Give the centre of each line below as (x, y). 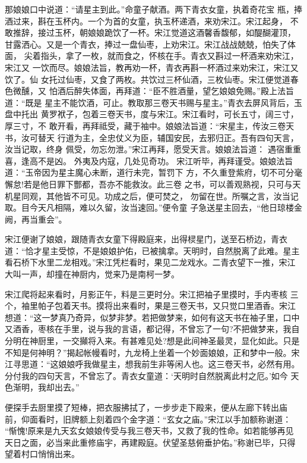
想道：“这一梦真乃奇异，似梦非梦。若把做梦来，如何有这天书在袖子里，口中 (152, 317)
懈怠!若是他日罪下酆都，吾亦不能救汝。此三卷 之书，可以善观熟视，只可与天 (153, 184)
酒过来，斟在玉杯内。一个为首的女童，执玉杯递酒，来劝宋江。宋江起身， (146, 21)
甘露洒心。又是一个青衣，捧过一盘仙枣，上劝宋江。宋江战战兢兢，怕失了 (146, 44)
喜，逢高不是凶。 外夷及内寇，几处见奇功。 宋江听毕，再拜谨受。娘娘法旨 (149, 160)
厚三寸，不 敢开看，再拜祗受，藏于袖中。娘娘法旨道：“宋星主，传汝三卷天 (150, 125)
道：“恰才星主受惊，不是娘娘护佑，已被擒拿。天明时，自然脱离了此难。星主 (152, 250)
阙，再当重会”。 (36, 219)
